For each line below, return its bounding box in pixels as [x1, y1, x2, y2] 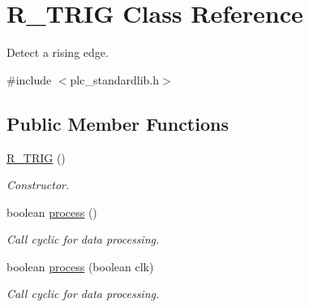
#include [6, 71, 52, 88]
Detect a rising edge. [6, 44, 109, 61]
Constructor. [6, 176, 70, 193]
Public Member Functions [6, 110, 229, 136]
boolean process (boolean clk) [6, 257, 154, 275]
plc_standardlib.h [70, 71, 160, 88]
